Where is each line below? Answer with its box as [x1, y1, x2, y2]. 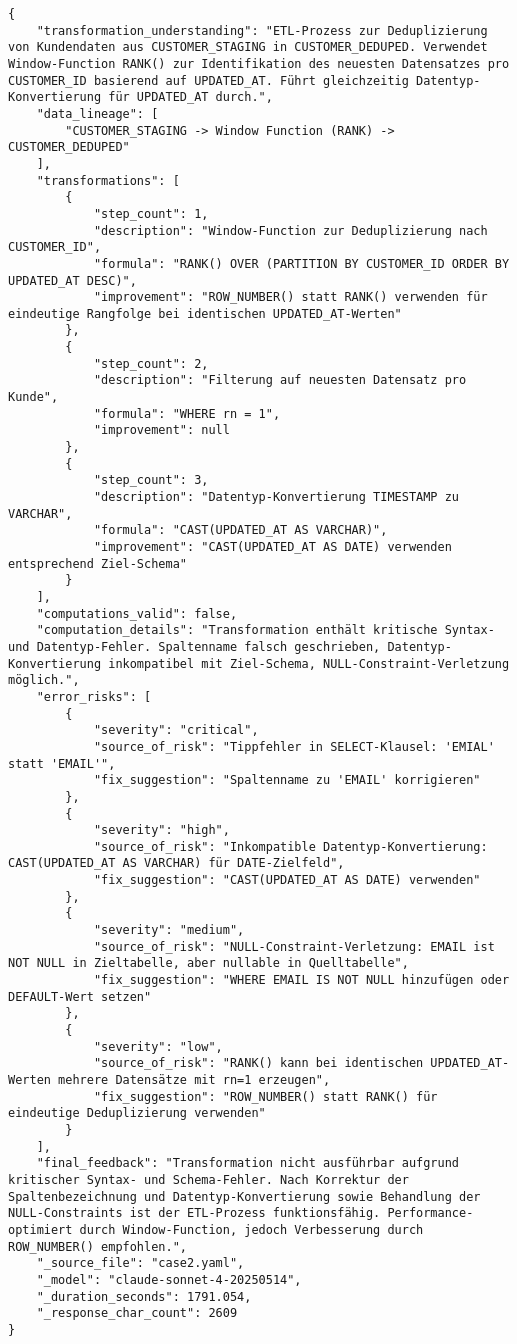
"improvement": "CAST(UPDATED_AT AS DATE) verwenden [93, 540, 452, 554]
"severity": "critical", [93, 723, 259, 738]
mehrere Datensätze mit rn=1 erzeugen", [58, 1073, 331, 1087]
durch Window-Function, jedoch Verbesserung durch [79, 1222, 424, 1237]
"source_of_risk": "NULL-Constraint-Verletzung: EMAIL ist [93, 939, 495, 954]
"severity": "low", [93, 1039, 223, 1054]
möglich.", [8, 673, 80, 688]
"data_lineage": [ [36, 106, 159, 121]
